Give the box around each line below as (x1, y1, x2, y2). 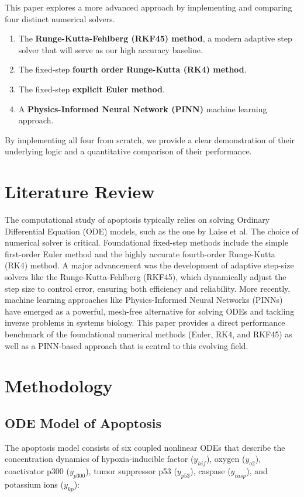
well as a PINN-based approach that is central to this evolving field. (5, 339, 248, 351)
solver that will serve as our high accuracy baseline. (18, 43, 203, 56)
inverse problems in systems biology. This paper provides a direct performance (5, 316, 285, 329)
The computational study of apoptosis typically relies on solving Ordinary (5, 213, 270, 226)
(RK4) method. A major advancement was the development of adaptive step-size (5, 259, 294, 271)
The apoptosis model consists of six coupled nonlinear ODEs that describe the (5, 441, 285, 453)
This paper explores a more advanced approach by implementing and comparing (5, 1, 292, 13)
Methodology (5, 374, 113, 398)
